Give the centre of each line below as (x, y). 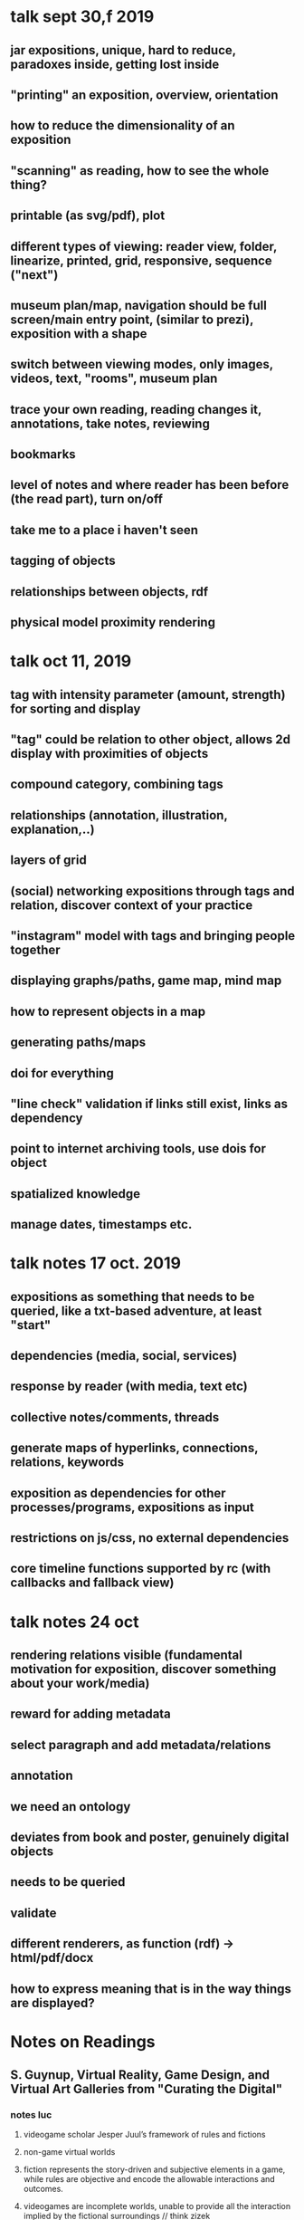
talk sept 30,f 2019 (82, 17)
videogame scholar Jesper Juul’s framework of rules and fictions (144, 2135)
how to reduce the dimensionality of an (123, 125)
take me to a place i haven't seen (104, 530)
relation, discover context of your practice (132, 905)
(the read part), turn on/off (87, 499)
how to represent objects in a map (108, 1011)
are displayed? (52, 2003)
